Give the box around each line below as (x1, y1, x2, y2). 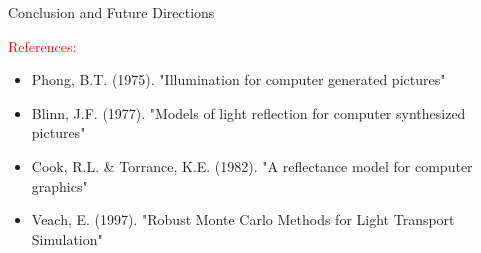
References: (8, 35, 77, 56)
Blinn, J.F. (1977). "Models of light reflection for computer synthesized (31, 102, 466, 123)
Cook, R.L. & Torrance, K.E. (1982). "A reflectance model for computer (31, 155, 473, 176)
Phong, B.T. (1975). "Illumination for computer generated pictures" (31, 69, 446, 90)
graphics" (31, 175, 88, 196)
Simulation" (31, 228, 103, 249)
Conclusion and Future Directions (8, 2, 215, 22)
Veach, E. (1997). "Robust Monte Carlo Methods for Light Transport (31, 209, 455, 230)
